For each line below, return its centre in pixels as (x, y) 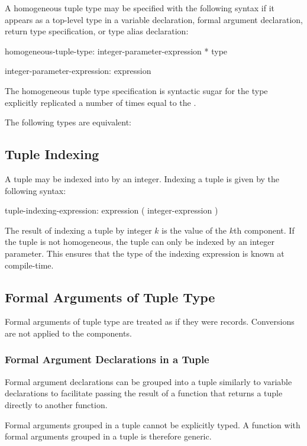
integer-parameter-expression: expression (78, 71)
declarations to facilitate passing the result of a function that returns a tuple (144, 393)
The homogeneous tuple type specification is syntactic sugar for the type (136, 90)
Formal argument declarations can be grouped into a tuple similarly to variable (148, 381)
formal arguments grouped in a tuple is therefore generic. (108, 436)
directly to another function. (56, 404)
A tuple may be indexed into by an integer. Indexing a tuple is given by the (142, 178)
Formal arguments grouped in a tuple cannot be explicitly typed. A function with (153, 424)
